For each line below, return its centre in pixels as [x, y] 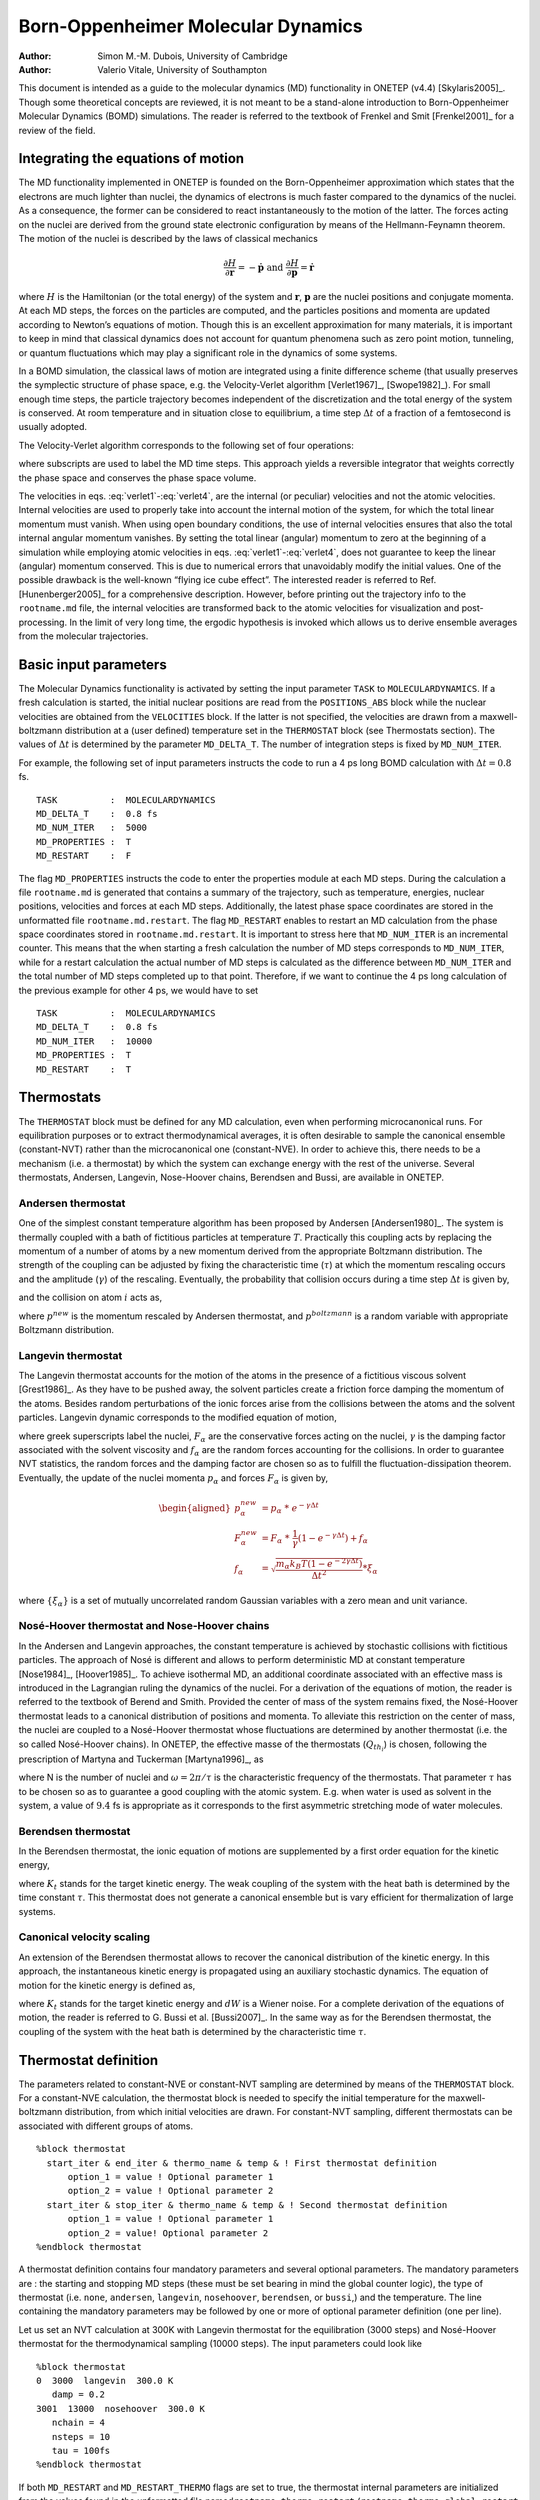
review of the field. [57, 130]
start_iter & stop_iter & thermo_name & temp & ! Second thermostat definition [247, 2204]
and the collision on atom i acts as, [90, 1297]
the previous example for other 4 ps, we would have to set [138, 990]
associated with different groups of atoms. [106, 2126]
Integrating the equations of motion [131, 158]
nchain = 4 [78, 2423]
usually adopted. [53, 427]
